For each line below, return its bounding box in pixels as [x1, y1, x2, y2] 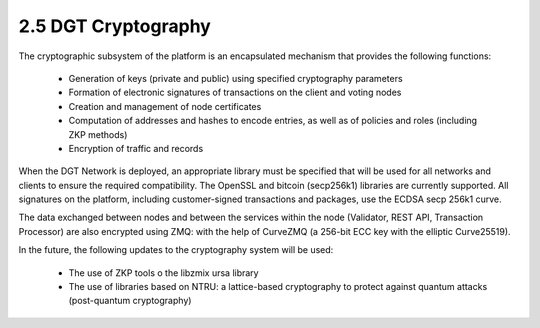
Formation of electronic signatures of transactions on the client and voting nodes [68, 86, 402, 99]
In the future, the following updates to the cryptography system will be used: [18, 244, 334, 256]
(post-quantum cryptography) [68, 295, 192, 307]
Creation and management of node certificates [68, 100, 262, 112]
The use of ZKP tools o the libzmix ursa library [68, 266, 259, 279]
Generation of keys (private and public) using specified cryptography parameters [68, 72, 404, 84]
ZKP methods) [68, 128, 128, 140]
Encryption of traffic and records [68, 142, 204, 154]
